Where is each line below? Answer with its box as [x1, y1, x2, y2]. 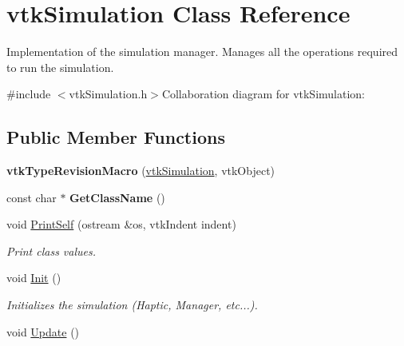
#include [6, 86, 51, 102]
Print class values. [6, 242, 97, 259]
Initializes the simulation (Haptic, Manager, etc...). [6, 296, 258, 313]
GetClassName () [69, 189, 165, 205]
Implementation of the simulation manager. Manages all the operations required [6, 43, 398, 60]
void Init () [6, 269, 61, 286]
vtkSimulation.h [69, 86, 148, 102]
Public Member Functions [6, 125, 225, 149]
